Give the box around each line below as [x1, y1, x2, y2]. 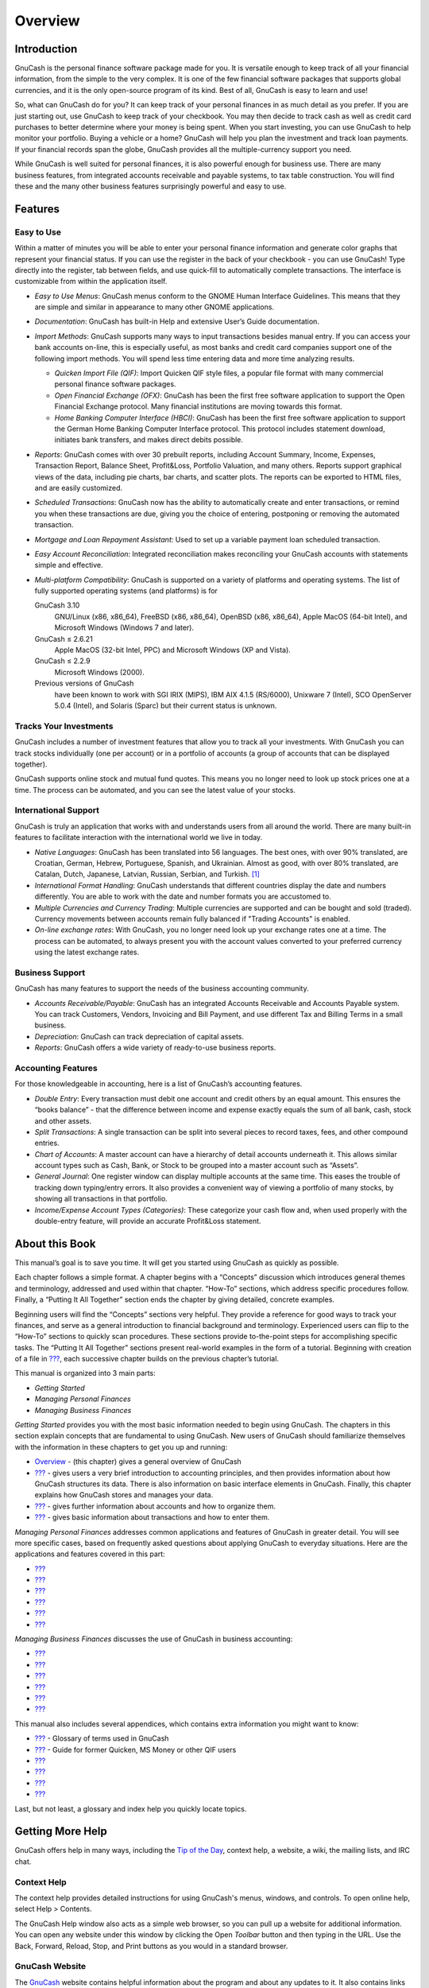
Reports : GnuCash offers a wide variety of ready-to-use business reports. [34, 1043, 276, 1053]
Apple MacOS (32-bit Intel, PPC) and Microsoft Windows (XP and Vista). [54, 645, 292, 655]
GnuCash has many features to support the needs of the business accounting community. [14, 984, 309, 993]
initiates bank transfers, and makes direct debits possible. [54, 435, 244, 445]
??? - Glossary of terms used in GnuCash [34, 1734, 169, 1743]
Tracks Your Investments [14, 720, 114, 732]
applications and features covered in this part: [14, 1549, 166, 1559]
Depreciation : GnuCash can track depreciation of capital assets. [34, 1031, 245, 1041]
